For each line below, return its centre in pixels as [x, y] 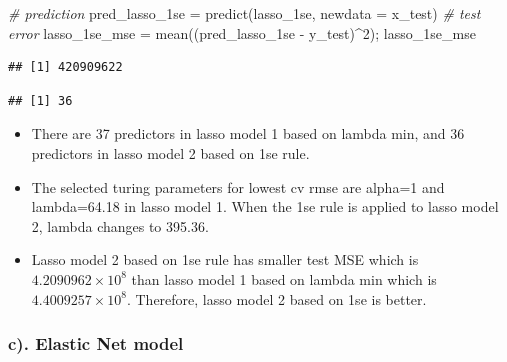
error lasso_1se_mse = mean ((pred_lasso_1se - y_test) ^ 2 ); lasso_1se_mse [242, 32]
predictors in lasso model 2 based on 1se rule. [170, 152]
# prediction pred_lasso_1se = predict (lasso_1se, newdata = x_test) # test [244, 13]
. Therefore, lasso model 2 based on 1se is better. [276, 298]
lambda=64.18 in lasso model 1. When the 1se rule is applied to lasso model [265, 206]
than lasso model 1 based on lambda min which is [284, 278]
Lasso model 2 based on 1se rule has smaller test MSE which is [225, 259]
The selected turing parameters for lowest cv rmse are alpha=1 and [238, 186]
